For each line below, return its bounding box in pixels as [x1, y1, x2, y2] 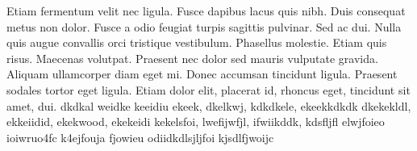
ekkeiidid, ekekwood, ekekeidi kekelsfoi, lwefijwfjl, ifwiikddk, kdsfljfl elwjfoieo [6, 113, 385, 130]
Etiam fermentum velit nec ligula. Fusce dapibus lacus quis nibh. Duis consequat [6, 2, 406, 19]
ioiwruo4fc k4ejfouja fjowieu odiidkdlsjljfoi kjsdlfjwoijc [6, 128, 274, 145]
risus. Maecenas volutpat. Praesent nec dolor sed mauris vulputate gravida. [6, 49, 378, 66]
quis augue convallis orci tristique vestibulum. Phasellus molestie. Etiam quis [6, 34, 387, 51]
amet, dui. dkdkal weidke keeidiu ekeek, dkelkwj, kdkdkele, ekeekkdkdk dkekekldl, [6, 97, 411, 114]
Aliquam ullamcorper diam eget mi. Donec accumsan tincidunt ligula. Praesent [6, 65, 398, 82]
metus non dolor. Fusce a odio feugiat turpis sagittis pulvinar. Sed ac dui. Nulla [6, 18, 402, 35]
